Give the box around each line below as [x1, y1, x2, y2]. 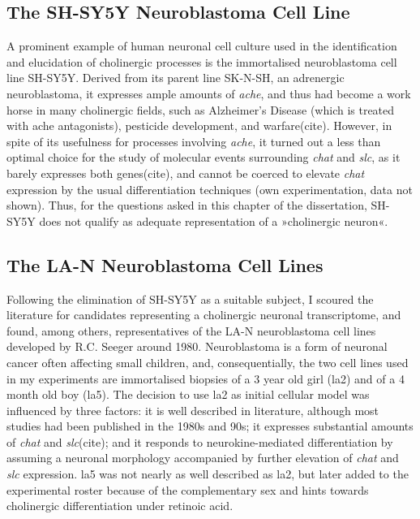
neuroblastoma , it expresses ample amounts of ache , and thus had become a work [6, 84, 411, 102]
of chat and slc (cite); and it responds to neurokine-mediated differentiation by [6, 433, 393, 450]
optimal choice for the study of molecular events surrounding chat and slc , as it [6, 149, 401, 166]
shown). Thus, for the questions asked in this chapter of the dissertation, [6, 197, 367, 214]
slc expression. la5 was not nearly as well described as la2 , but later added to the [6, 465, 409, 482]
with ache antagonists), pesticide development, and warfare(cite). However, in [6, 117, 392, 134]
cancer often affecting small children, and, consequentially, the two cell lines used [6, 353, 409, 370]
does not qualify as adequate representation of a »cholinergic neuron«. [39, 212, 388, 229]
